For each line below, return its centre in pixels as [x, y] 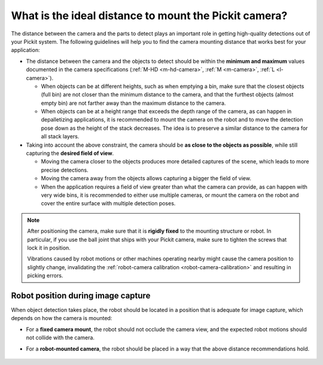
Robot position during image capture [81, 295]
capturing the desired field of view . [70, 153]
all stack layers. [60, 136]
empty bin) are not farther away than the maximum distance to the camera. [133, 103]
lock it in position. [49, 248]
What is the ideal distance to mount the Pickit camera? [149, 16]
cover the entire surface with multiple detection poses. [108, 203]
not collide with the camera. [60, 337]
